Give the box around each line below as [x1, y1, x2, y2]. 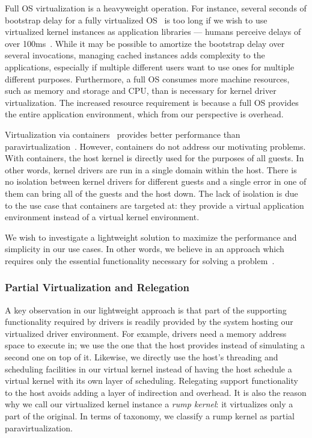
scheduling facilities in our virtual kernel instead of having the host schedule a [5, 362, 292, 375]
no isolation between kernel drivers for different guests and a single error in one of [5, 175, 307, 188]
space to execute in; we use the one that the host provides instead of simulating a [5, 339, 305, 351]
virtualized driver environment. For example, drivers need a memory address [5, 327, 287, 339]
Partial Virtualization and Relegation [5, 280, 189, 295]
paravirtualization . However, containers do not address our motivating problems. [5, 140, 306, 152]
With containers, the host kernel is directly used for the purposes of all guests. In [5, 152, 304, 164]
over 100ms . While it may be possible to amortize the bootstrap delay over [5, 37, 285, 49]
